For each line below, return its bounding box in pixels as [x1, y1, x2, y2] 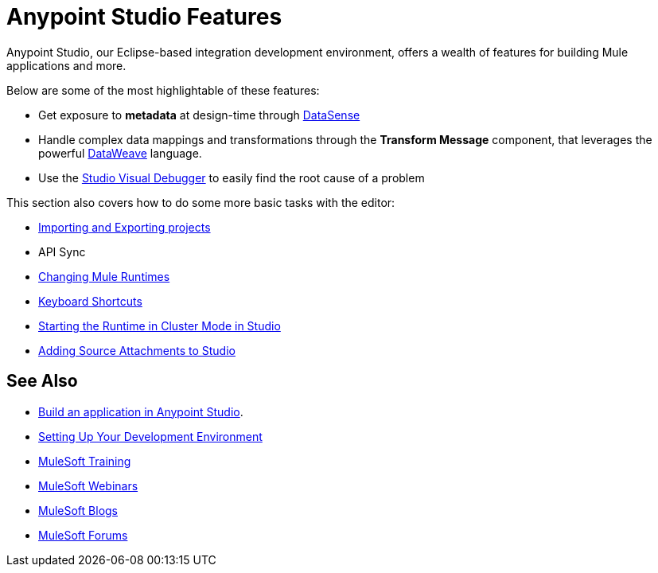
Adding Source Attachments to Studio [38, 343, 236, 357]
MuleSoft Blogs [38, 503, 118, 517]
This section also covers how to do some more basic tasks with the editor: [6, 195, 395, 209]
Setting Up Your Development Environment [38, 429, 263, 443]
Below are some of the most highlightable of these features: [6, 83, 320, 97]
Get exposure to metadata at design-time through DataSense [38, 107, 360, 122]
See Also [6, 371, 78, 392]
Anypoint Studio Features [6, 3, 282, 30]
